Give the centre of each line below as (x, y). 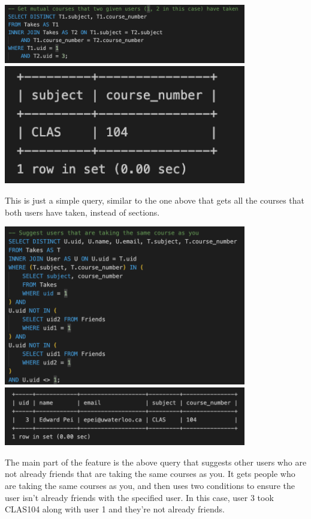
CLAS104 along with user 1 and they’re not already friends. (115, 509)
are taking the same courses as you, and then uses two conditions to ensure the (150, 486)
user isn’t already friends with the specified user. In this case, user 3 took (139, 497)
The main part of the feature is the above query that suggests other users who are (156, 462)
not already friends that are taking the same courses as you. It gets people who (150, 474)
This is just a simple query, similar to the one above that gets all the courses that (155, 200)
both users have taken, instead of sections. (82, 212)
